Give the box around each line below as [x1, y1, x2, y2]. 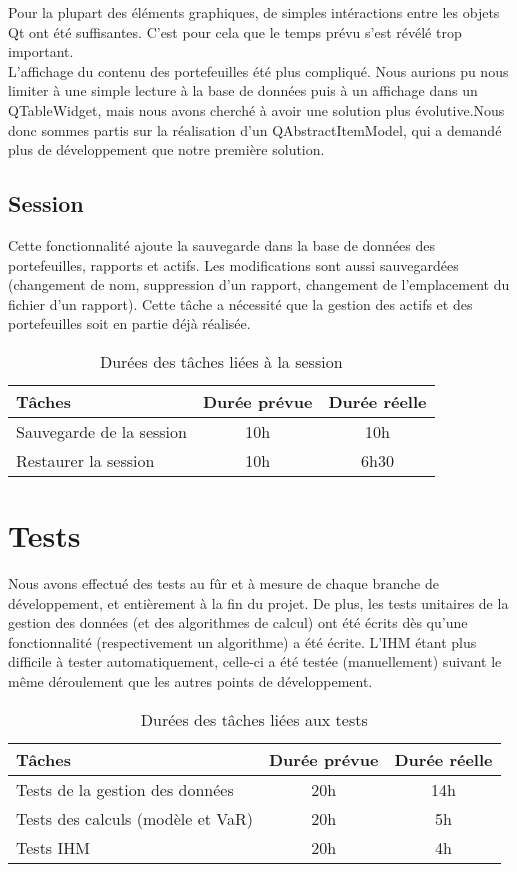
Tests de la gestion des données [16, 777, 234, 801]
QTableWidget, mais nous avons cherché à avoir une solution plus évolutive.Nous [8, 99, 505, 120]
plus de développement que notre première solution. [8, 139, 325, 160]
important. [8, 41, 74, 62]
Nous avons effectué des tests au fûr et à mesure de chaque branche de [8, 573, 439, 594]
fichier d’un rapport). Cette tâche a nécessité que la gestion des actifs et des [8, 293, 473, 314]
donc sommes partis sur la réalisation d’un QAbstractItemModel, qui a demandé [8, 119, 502, 140]
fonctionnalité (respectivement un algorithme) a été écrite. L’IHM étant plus [8, 631, 477, 652]
